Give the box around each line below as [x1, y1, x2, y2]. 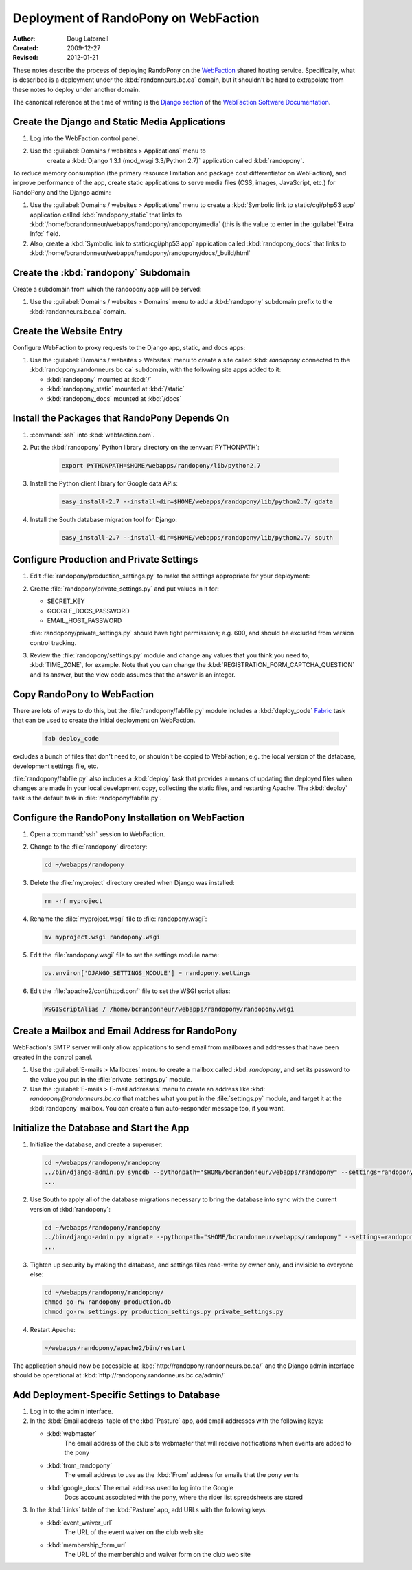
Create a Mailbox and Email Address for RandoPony [12, 1025, 238, 1037]
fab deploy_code [44, 734, 100, 743]
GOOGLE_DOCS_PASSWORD [47, 607, 130, 615]
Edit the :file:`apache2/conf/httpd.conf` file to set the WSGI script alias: [30, 987, 231, 995]
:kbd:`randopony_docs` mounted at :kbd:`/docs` [47, 394, 182, 402]
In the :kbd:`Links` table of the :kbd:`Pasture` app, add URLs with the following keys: [30, 1506, 268, 1514]
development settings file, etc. [12, 762, 99, 770]
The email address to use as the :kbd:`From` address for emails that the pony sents [64, 1471, 299, 1479]
